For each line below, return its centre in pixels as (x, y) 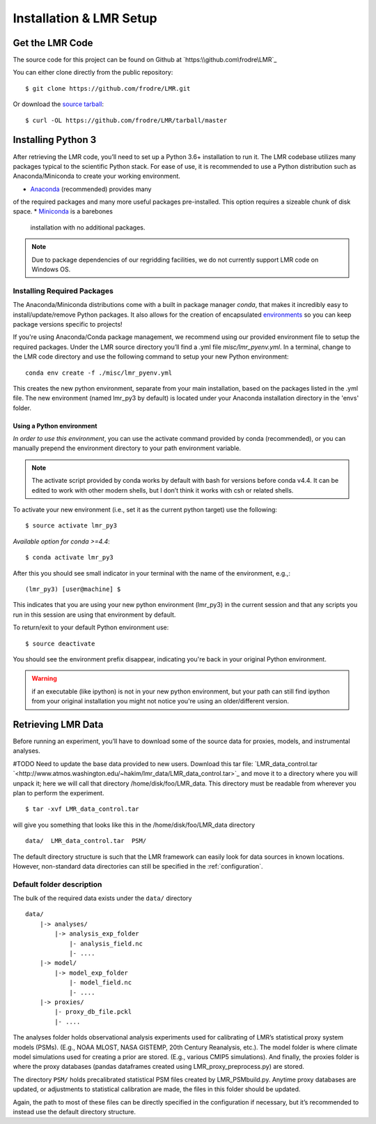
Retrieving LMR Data (58, 725)
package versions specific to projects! (68, 324)
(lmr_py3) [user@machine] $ (73, 589)
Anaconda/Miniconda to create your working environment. (97, 176)
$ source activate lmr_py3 (71, 526)
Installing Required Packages (63, 291)
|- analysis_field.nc (106, 943)
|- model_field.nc (101, 983)
